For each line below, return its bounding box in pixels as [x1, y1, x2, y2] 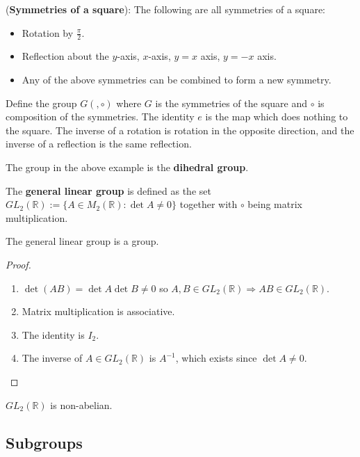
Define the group [6, 95, 77, 110]
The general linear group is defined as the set [6, 183, 211, 198]
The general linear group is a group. [6, 234, 159, 248]
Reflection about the [22, 49, 109, 63]
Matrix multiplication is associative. [22, 304, 175, 319]
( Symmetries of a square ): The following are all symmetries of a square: [6, 2, 325, 16]
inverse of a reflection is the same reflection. [6, 136, 192, 151]
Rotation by [22, 25, 74, 40]
